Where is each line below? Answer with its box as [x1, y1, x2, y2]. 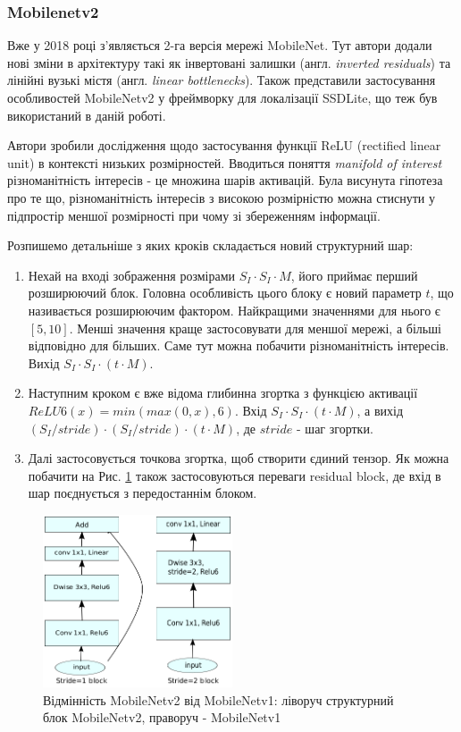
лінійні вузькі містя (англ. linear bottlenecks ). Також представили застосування [7, 71, 436, 89]
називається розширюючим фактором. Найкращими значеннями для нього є [28, 300, 440, 319]
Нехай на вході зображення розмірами [28, 265, 236, 284]
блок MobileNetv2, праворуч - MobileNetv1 [43, 708, 281, 727]
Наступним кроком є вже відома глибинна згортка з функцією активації [28, 383, 418, 402]
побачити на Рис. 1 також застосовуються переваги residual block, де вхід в [28, 466, 441, 484]
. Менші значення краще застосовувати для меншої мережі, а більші [69, 318, 441, 337]
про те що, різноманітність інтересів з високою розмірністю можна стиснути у [7, 188, 436, 206]
